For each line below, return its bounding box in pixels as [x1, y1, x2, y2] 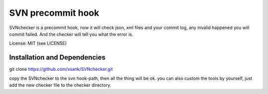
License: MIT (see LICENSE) [9, 40, 67, 46]
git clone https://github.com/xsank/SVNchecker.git [9, 66, 113, 72]
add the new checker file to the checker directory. [9, 82, 112, 88]
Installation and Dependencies [9, 53, 106, 62]
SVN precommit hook [9, 7, 99, 18]
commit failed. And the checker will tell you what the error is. [9, 31, 134, 37]
